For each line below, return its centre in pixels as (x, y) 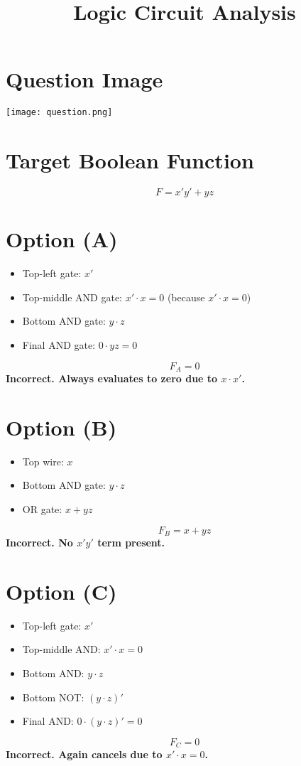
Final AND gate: (59, 345)
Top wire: (43, 461)
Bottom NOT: (53, 697)
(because (186, 297)
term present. (131, 542)
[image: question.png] (59, 113)
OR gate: (42, 508)
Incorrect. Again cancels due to (84, 754)
